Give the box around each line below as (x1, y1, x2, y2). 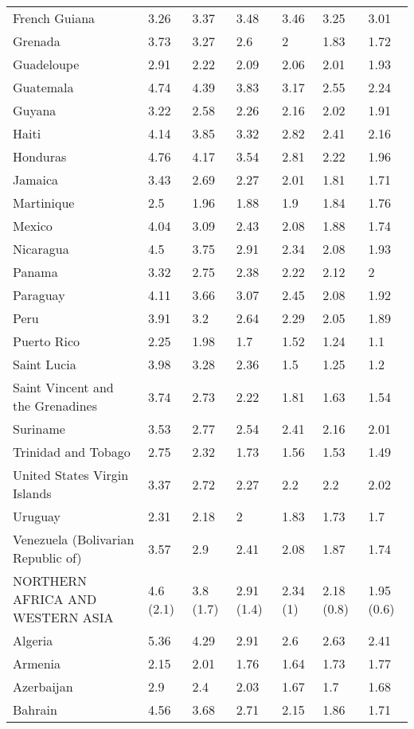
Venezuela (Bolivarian (13, 530, 135, 548)
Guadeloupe (13, 55, 80, 73)
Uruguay (13, 507, 61, 525)
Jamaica (13, 170, 59, 189)
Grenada (13, 32, 61, 50)
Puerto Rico (13, 332, 80, 350)
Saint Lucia (13, 355, 76, 373)
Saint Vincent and (13, 378, 114, 396)
